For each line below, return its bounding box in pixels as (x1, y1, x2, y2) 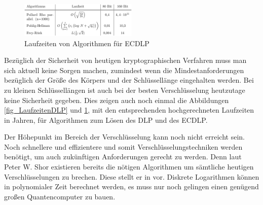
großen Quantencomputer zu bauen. (4, 191, 116, 201)
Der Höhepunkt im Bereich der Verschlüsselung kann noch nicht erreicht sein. (4, 131, 245, 142)
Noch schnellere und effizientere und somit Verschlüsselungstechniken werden (4, 141, 243, 152)
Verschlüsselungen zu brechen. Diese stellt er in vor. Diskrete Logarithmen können (4, 171, 259, 182)
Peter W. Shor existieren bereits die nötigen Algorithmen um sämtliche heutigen (4, 161, 254, 172)
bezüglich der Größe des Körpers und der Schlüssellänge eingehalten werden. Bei (4, 75, 254, 85)
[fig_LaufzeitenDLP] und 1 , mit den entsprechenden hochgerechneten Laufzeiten (4, 105, 254, 115)
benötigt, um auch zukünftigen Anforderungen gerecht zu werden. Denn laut (4, 151, 242, 162)
